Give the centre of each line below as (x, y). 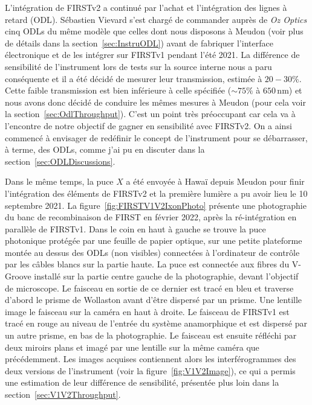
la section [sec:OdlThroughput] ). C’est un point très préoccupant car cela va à (150, 114)
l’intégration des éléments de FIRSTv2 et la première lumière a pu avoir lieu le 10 (156, 193)
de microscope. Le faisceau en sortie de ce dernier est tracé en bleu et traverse (149, 288)
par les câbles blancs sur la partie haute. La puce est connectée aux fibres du (147, 264)
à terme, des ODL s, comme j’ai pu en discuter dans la (105, 149)
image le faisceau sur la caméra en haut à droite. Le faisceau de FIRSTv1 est (147, 311)
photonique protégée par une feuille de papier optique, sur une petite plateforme (154, 241)
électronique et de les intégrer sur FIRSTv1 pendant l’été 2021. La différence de (152, 55)
